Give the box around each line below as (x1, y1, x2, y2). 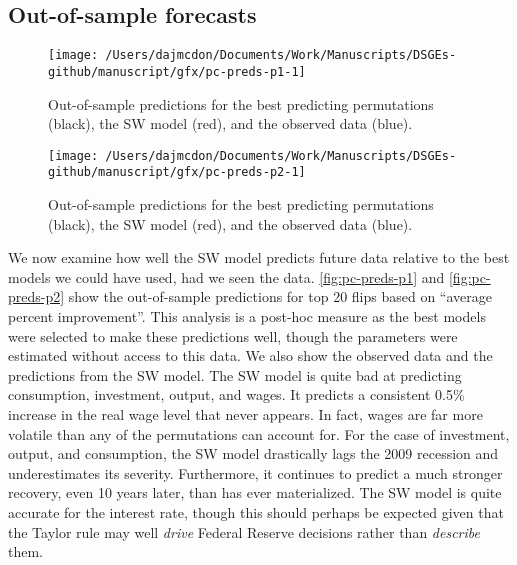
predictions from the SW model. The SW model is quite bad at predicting (8, 364, 462, 385)
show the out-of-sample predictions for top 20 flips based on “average (68, 286, 493, 307)
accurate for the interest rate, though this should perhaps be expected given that (8, 501, 504, 522)
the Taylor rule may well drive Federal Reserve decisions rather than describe (8, 521, 480, 542)
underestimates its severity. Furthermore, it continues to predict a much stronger (8, 462, 503, 483)
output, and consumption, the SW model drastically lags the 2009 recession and (8, 443, 499, 464)
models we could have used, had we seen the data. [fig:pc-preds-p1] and (8, 266, 445, 287)
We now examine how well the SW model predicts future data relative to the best (8, 247, 510, 268)
